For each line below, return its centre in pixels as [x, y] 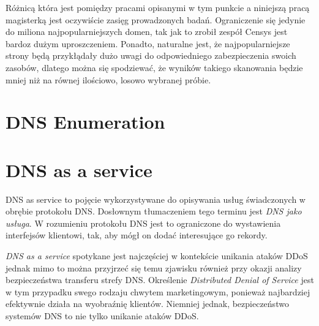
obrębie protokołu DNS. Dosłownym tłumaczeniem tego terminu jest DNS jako [154, 211]
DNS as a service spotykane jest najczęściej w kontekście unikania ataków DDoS [157, 256]
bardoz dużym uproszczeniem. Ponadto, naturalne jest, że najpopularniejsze [148, 43]
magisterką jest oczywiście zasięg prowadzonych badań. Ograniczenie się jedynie [156, 19]
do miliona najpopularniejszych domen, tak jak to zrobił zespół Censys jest [147, 32]
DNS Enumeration [85, 122]
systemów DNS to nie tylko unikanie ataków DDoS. [102, 316]
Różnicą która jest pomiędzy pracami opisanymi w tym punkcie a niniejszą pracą [158, 7]
